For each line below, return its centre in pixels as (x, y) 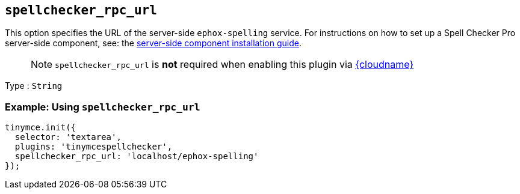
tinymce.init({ (41, 128)
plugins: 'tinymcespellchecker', (94, 147)
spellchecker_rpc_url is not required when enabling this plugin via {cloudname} (234, 65)
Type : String (34, 86)
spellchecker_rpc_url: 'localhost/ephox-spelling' (137, 156)
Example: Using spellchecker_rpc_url (103, 107)
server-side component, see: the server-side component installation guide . (153, 43)
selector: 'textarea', (68, 137)
